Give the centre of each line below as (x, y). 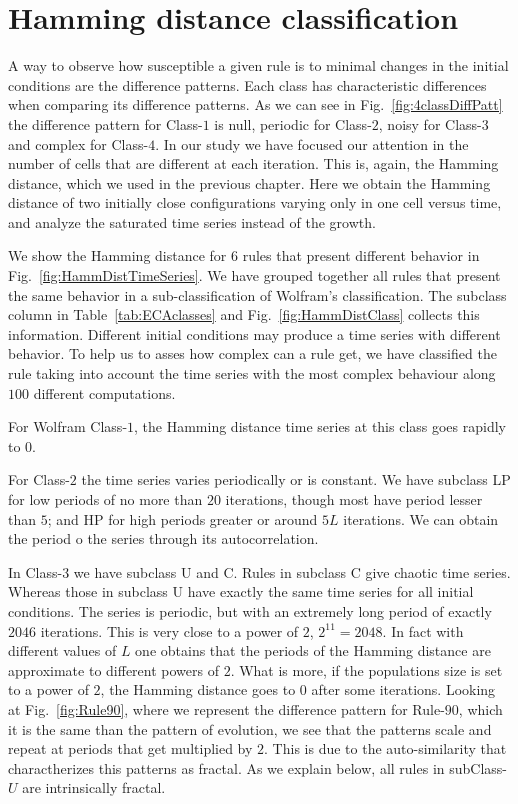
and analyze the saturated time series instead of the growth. (192, 221)
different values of (62, 650)
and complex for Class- (78, 143)
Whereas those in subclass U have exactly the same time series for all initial (241, 591)
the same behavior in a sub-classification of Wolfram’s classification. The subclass (257, 294)
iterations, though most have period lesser (354, 499)
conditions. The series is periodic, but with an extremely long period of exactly (250, 610)
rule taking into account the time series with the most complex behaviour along (252, 373)
